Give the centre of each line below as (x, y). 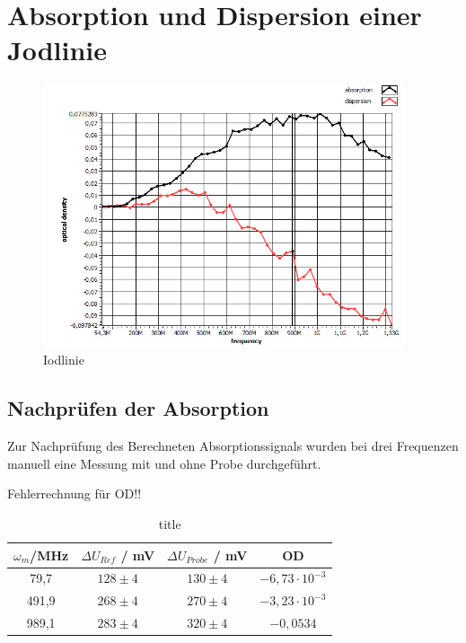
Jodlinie (57, 50)
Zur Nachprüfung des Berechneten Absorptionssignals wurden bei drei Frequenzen (233, 446)
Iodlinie (64, 360)
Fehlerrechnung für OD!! (75, 493)
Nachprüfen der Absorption (138, 408)
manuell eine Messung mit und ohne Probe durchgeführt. (164, 463)
